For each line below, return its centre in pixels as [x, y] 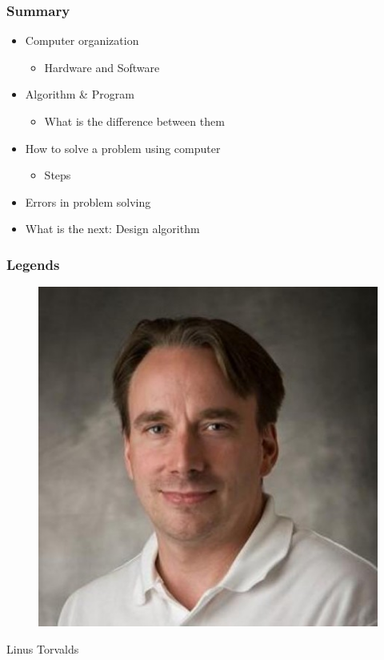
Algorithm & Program [80, 94]
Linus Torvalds [43, 648]
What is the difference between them [134, 121]
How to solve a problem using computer [123, 148]
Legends [33, 264]
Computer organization [82, 40]
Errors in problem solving [88, 201]
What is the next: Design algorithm [112, 229]
